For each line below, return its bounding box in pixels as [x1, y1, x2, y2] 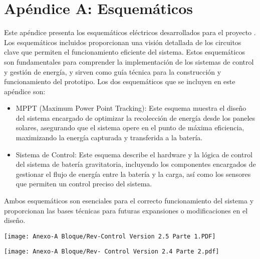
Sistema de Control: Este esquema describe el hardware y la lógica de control [16, 149, 252, 159]
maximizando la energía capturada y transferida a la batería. [16, 132, 203, 143]
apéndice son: [4, 86, 46, 96]
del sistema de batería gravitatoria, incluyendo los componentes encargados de [16, 159, 256, 169]
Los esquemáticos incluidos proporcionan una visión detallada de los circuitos [4, 37, 241, 47]
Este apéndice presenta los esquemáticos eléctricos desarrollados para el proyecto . [4, 27, 256, 38]
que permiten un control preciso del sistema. [16, 178, 152, 189]
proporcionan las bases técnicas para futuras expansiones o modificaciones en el [4, 205, 248, 215]
